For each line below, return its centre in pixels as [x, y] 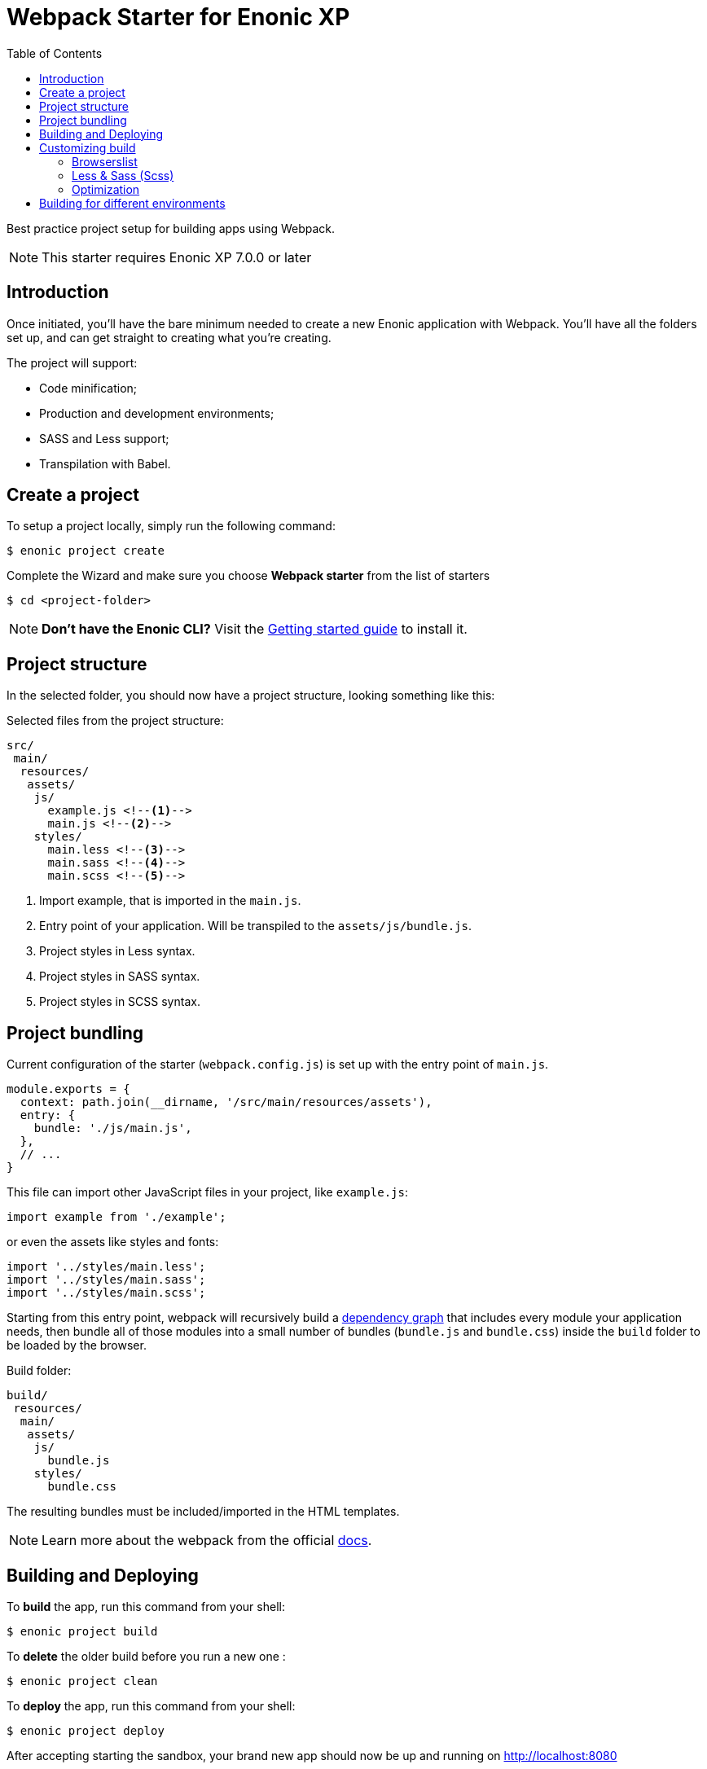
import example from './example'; [116, 1217]
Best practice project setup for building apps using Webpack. [171, 228]
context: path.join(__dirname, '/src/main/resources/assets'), [226, 1102]
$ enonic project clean [82, 1681]
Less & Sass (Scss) [123, 175]
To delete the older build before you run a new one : [146, 1656]
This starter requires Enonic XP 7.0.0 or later [177, 257]
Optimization [106, 189]
